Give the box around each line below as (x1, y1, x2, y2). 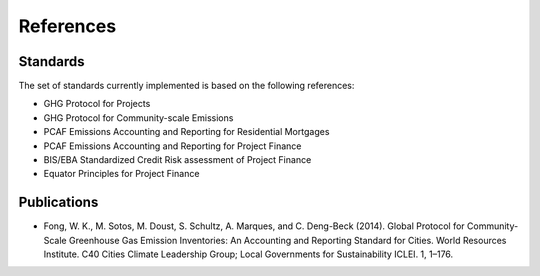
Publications (18, 194, 99, 211)
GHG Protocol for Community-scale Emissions (43, 111, 234, 124)
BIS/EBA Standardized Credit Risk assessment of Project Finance (43, 154, 312, 166)
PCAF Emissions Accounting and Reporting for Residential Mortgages (43, 126, 330, 138)
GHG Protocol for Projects (43, 98, 151, 110)
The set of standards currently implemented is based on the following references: (18, 80, 355, 92)
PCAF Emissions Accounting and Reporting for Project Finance (43, 140, 302, 152)
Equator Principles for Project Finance (43, 168, 200, 180)
